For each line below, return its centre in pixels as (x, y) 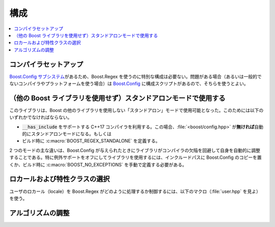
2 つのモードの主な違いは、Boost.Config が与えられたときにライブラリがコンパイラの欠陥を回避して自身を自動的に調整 (135, 150)
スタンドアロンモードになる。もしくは (71, 134)
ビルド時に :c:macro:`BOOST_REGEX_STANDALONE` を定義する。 (91, 141)
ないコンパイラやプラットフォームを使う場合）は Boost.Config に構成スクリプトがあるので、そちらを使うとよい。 (129, 83)
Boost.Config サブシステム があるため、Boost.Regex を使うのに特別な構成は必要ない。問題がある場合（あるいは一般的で (135, 76)
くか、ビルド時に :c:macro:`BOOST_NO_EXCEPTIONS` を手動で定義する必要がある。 (98, 164)
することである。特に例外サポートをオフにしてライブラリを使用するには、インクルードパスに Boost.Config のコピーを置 (135, 157)
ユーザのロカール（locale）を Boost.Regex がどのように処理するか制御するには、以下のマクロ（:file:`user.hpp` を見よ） (135, 191)
